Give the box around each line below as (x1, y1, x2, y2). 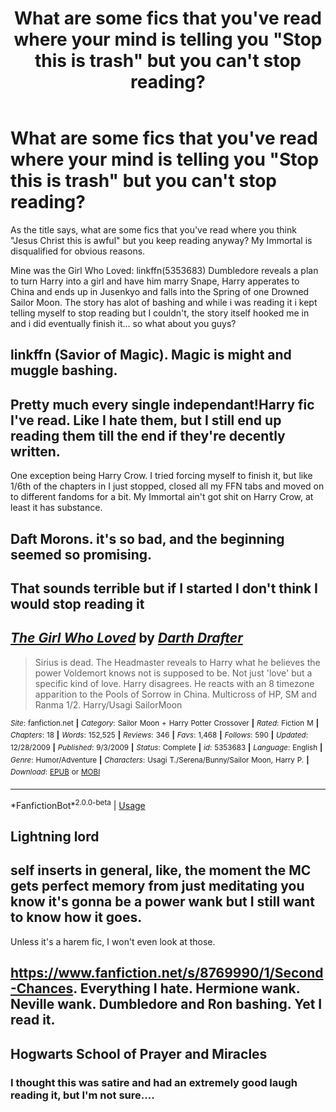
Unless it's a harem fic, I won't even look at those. (10, 935, 216, 947)
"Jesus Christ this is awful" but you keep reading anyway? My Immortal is (10, 234, 313, 246)
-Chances (10, 980, 74, 997)
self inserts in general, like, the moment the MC (10, 862, 312, 879)
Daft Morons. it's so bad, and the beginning (10, 530, 285, 547)
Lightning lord (10, 828, 100, 846)
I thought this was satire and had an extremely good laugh (10, 1075, 298, 1089)
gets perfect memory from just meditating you (10, 878, 305, 895)
